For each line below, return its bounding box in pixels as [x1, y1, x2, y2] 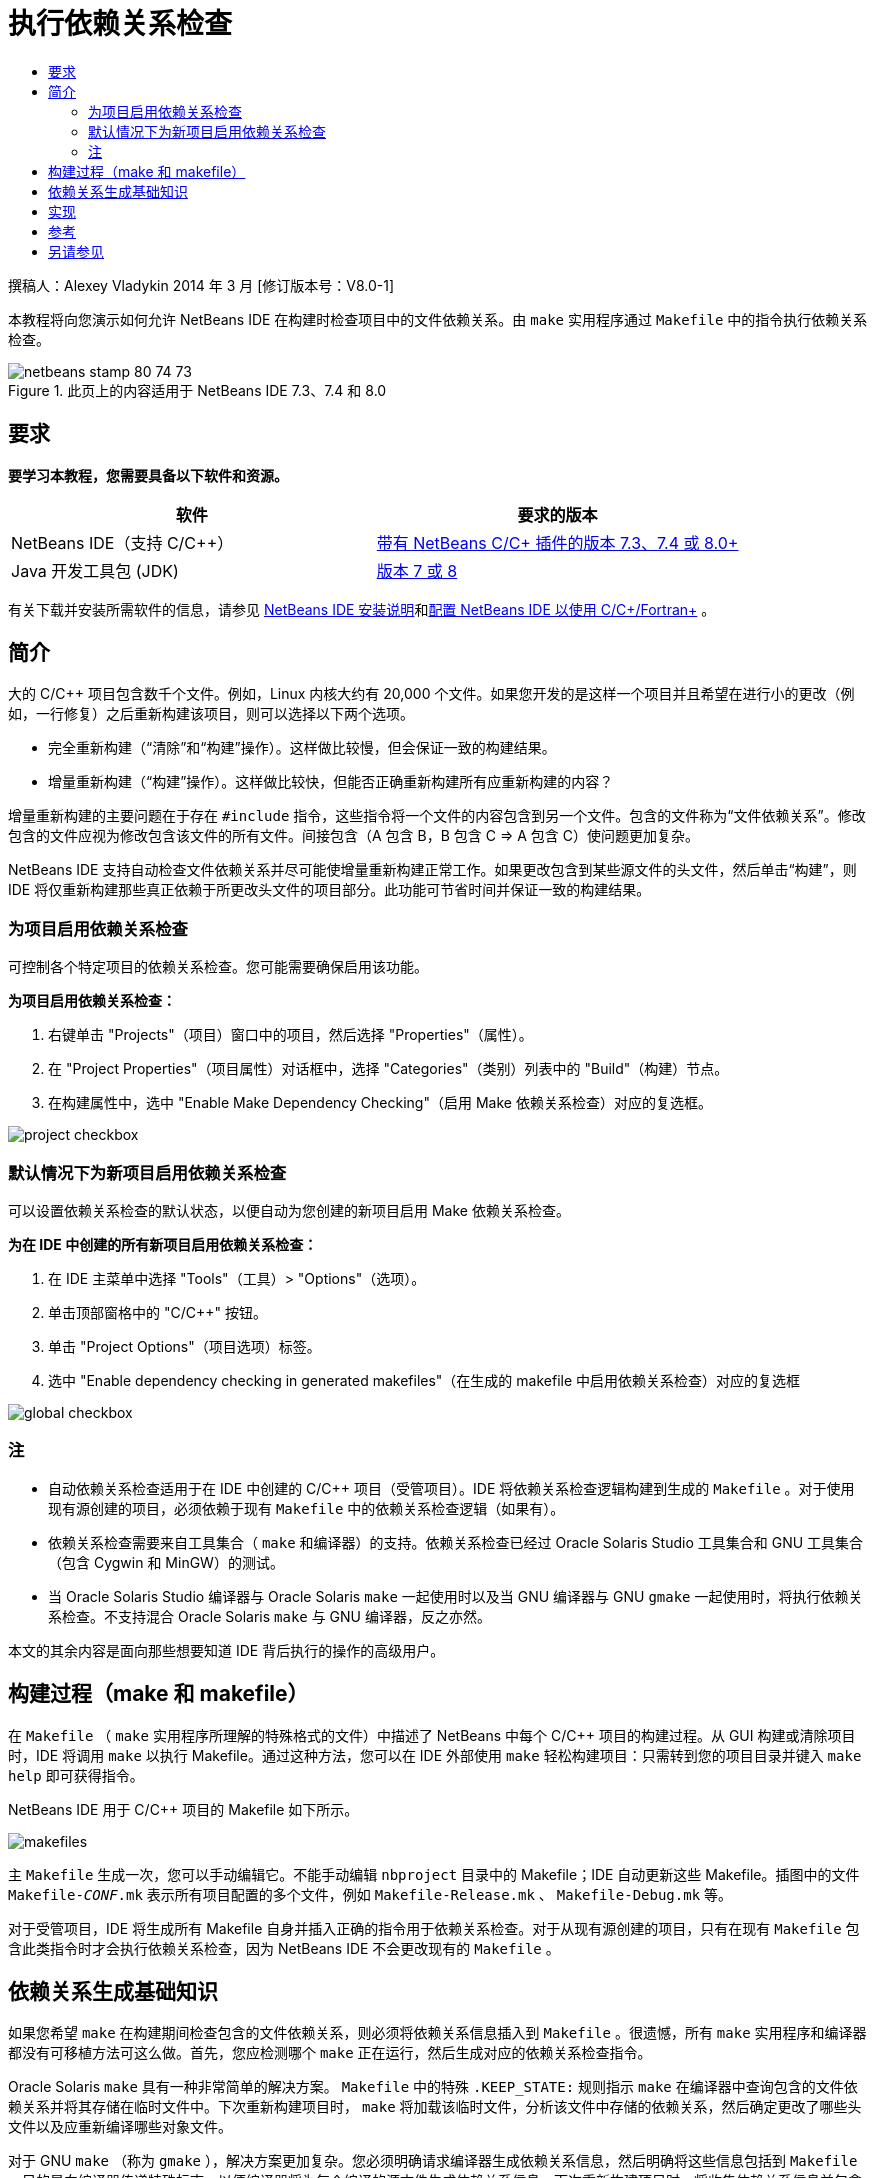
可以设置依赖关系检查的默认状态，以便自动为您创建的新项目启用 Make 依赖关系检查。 [8, 1201, 570, 1219]
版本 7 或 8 [376, 560, 458, 581]
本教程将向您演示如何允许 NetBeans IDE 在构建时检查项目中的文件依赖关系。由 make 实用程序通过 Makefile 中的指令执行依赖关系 [8, 310, 868, 328]
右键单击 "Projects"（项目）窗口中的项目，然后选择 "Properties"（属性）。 [48, 1026, 533, 1044]
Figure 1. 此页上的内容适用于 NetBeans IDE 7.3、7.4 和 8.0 [8, 381, 387, 399]
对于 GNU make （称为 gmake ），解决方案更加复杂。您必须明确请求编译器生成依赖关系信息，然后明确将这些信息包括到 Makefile [8, 2152, 858, 2170]
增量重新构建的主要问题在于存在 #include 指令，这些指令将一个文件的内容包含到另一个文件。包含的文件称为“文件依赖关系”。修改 [8, 807, 866, 825]
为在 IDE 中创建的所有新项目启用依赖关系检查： [8, 1235, 318, 1253]
